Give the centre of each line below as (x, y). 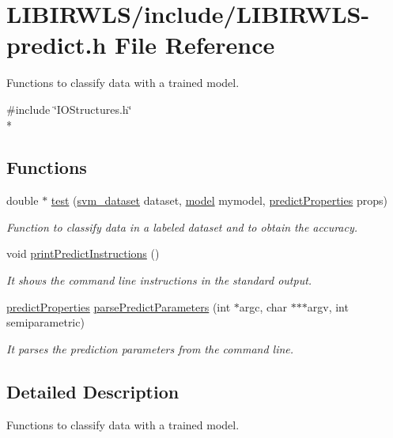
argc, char (263, 306)
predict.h (57, 45)
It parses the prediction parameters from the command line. (150, 348)
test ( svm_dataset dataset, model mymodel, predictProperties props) (219, 200)
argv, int (328, 306)
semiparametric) (45, 322)
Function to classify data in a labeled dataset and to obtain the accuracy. (182, 227)
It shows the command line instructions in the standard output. (159, 280)
